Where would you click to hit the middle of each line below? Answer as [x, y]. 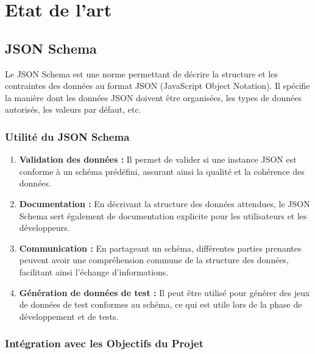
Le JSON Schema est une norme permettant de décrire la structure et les [142, 73]
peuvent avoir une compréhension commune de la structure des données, [154, 260]
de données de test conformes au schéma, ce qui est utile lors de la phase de [161, 304]
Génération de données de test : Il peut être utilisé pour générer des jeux [165, 292]
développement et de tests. [69, 316]
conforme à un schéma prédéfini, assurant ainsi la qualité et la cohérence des [162, 171]
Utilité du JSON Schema [67, 136]
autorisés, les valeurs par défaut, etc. [73, 109]
